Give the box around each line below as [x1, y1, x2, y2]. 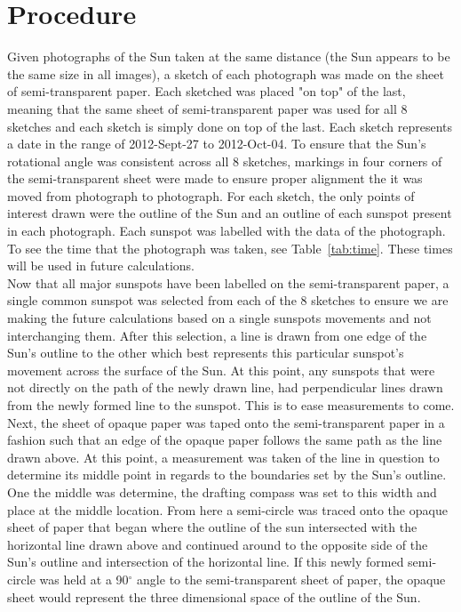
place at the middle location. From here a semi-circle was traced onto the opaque [7, 500, 448, 519]
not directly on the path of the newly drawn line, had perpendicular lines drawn [7, 378, 443, 397]
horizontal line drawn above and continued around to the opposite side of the [7, 535, 428, 553]
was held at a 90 [39, 569, 129, 588]
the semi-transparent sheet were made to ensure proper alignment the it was [7, 169, 423, 188]
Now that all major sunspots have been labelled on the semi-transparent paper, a [7, 273, 449, 292]
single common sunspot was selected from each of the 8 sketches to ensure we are [7, 291, 449, 310]
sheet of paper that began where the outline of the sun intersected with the [7, 518, 417, 536]
